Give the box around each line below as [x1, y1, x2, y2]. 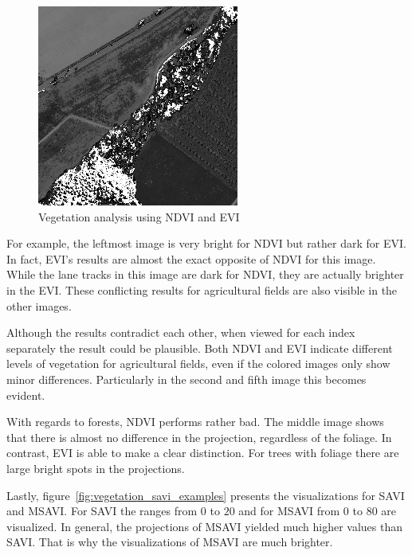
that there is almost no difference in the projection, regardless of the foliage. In [6, 428, 392, 445]
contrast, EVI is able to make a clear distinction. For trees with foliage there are [6, 444, 399, 461]
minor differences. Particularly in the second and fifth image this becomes [6, 370, 367, 387]
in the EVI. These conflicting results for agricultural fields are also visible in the [6, 281, 398, 298]
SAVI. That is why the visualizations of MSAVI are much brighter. [6, 534, 333, 550]
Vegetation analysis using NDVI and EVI [38, 208, 240, 225]
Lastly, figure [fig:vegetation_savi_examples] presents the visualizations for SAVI [6, 487, 405, 503]
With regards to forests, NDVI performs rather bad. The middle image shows [6, 413, 384, 430]
